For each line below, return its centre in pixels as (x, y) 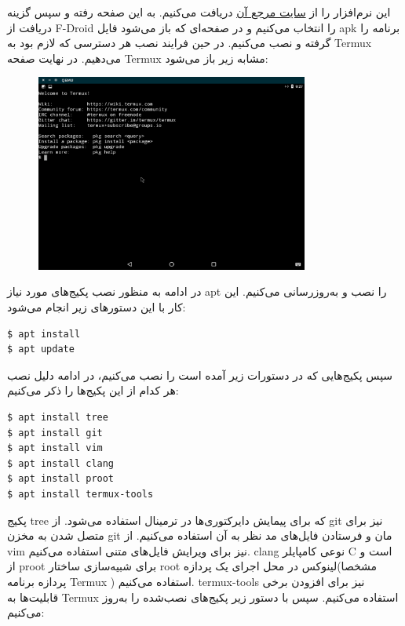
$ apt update (41, 349)
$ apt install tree (58, 417)
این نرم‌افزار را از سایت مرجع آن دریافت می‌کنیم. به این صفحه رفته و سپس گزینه (199, 12)
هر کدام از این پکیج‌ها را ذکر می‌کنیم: (93, 390)
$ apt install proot (61, 479)
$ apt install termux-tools (80, 494)
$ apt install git (55, 433)
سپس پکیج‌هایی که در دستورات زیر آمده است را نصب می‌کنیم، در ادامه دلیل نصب (200, 375)
